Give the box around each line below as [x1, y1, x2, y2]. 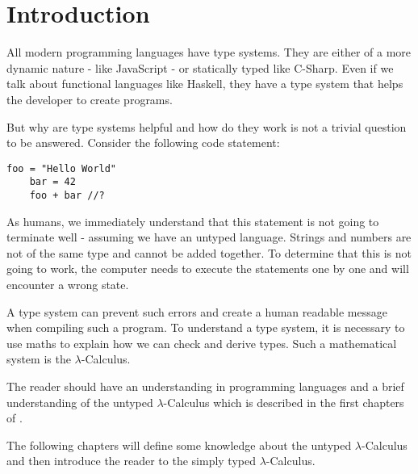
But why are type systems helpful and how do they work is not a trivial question [6, 118, 407, 135]
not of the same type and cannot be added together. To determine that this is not [6, 244, 412, 261]
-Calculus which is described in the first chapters [163, 393, 404, 410]
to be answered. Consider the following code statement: [6, 134, 280, 151]
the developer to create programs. [6, 90, 173, 107]
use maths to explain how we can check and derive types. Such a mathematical [6, 334, 397, 351]
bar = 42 [29, 176, 76, 188]
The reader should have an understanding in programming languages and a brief [6, 378, 404, 394]
